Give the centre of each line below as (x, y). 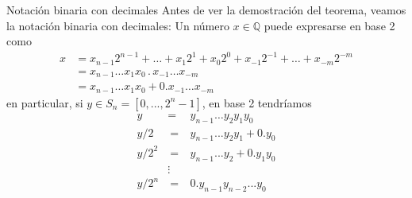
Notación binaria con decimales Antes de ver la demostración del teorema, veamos (206, 10)
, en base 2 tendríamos (257, 102)
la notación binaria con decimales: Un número (118, 25)
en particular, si (45, 102)
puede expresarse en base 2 (329, 25)
